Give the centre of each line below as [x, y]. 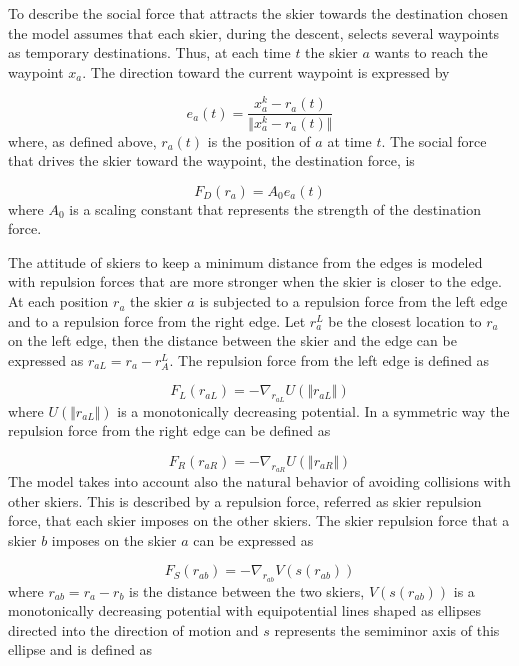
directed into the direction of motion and [133, 629]
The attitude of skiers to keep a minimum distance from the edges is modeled [245, 261]
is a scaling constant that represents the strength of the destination [275, 208]
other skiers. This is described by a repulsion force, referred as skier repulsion [245, 500]
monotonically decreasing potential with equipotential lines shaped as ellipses [245, 610]
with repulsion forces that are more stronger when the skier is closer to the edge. [255, 281]
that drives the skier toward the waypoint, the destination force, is [211, 160]
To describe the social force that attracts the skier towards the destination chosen [258, 13]
